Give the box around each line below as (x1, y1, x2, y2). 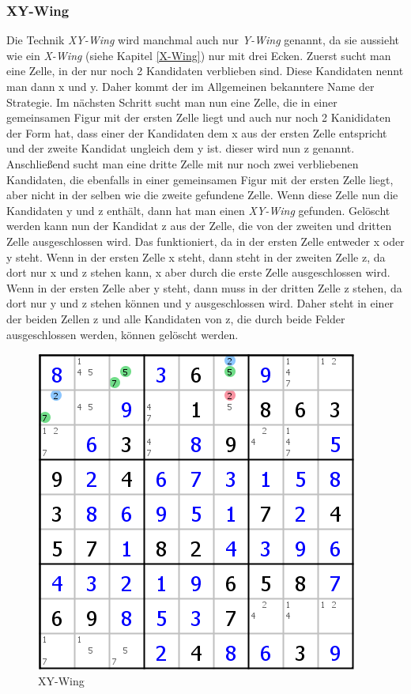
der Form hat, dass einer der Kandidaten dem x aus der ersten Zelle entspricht (6, 124, 387, 141)
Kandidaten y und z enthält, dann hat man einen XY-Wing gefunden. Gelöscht (6, 202, 390, 218)
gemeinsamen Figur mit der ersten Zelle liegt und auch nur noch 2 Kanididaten (6, 109, 391, 126)
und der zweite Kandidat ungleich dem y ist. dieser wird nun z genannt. (6, 140, 355, 157)
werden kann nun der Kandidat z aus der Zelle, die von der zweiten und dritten (6, 217, 392, 234)
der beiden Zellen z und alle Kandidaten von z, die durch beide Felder (6, 310, 345, 326)
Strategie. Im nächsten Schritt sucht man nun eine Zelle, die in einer (6, 93, 337, 110)
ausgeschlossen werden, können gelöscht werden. (6, 326, 239, 342)
